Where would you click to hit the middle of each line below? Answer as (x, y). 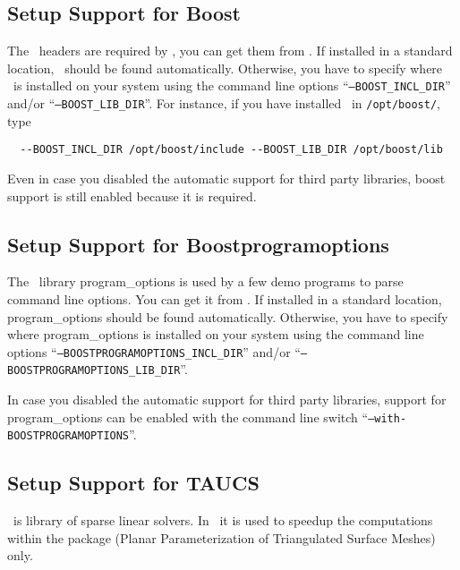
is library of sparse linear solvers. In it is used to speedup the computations (223, 520)
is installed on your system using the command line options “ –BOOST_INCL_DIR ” (232, 85)
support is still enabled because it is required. (132, 196)
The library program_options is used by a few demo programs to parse (205, 281)
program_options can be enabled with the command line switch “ (188, 417)
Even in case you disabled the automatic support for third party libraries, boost (226, 178)
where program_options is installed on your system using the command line (216, 334)
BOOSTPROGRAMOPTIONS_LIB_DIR (94, 371)
